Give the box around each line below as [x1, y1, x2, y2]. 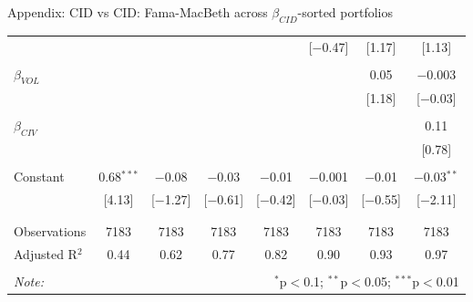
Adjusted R [14, 244, 77, 263]
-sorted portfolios [297, 3, 393, 21]
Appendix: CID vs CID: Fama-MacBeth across [7, 3, 268, 21]
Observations [14, 222, 87, 241]
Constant [14, 166, 65, 185]
